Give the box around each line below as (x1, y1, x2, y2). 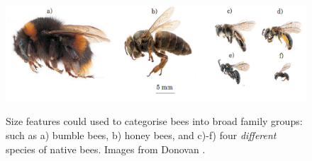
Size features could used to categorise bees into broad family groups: (6, 114, 303, 129)
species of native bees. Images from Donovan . (6, 141, 206, 156)
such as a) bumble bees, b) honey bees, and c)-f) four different (6, 128, 277, 142)
